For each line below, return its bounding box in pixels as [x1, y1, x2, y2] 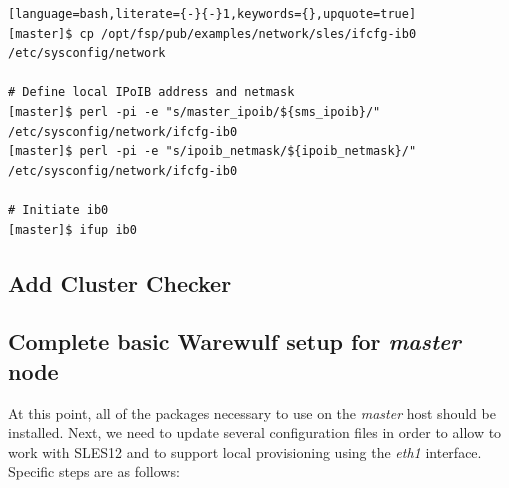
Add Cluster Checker [8, 267, 232, 298]
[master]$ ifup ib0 [8, 222, 137, 237]
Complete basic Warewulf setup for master [8, 326, 461, 357]
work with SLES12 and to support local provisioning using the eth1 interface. [8, 441, 482, 462]
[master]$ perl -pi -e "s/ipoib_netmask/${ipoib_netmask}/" [8, 144, 417, 159]
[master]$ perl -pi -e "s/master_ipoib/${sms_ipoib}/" [8, 104, 381, 119]
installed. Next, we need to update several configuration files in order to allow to [8, 422, 502, 443]
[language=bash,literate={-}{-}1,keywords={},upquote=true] [8, 7, 417, 21]
